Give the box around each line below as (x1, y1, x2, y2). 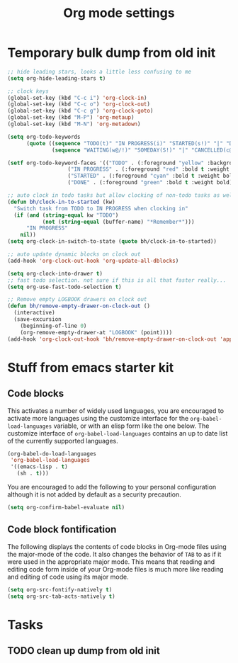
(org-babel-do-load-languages (7, 450, 97, 458)
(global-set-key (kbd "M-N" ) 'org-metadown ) (7, 120, 141, 128)
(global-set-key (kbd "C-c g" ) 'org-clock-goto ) (7, 108, 154, 115)
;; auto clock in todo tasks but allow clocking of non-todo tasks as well (7, 192, 236, 199)
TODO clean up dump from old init (7, 645, 161, 657)
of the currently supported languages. (7, 436, 118, 445)
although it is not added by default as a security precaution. (7, 490, 182, 499)
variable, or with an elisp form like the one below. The (53, 421, 210, 430)
